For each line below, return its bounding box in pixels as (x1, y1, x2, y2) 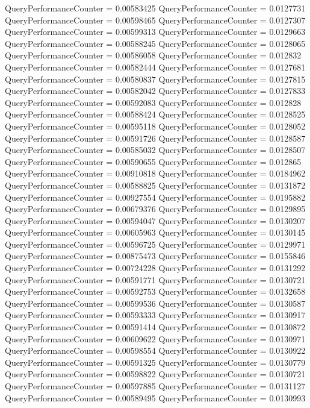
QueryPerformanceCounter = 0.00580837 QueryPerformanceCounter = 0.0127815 (5, 72, 306, 85)
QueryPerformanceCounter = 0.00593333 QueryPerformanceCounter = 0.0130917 (5, 309, 306, 321)
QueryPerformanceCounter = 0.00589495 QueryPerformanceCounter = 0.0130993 (5, 391, 306, 404)
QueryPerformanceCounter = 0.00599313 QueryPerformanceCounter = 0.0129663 (5, 25, 306, 38)
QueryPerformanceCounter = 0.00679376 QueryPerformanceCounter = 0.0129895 (5, 202, 306, 215)
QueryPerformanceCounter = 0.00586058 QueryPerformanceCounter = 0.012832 (5, 49, 302, 61)
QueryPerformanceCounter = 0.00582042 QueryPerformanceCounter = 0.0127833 (5, 84, 306, 97)
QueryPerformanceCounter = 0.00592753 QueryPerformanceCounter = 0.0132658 (5, 285, 306, 298)
